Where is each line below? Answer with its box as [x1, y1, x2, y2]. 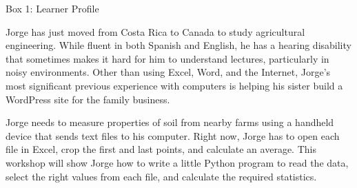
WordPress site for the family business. [6, 92, 170, 106]
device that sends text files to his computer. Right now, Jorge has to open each [6, 128, 340, 143]
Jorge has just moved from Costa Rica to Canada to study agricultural [6, 24, 305, 39]
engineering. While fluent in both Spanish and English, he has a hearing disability [6, 38, 351, 52]
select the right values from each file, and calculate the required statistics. [6, 169, 317, 183]
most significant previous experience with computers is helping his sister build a [6, 78, 343, 92]
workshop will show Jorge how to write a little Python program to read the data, [6, 155, 349, 169]
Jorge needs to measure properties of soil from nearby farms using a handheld [6, 115, 334, 129]
